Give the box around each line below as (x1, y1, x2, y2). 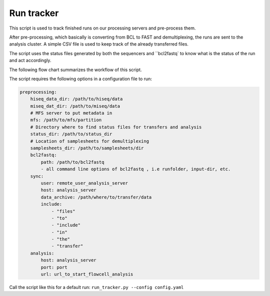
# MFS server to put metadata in (30, 110, 112, 116)
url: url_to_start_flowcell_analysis (40, 271, 133, 277)
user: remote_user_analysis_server (40, 180, 128, 186)
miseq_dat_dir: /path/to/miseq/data (30, 103, 120, 109)
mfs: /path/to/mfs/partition (30, 117, 102, 123)
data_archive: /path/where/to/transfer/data (40, 194, 152, 200)
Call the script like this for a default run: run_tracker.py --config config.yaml (9, 284, 184, 290)
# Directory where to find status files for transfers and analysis (30, 124, 202, 130)
